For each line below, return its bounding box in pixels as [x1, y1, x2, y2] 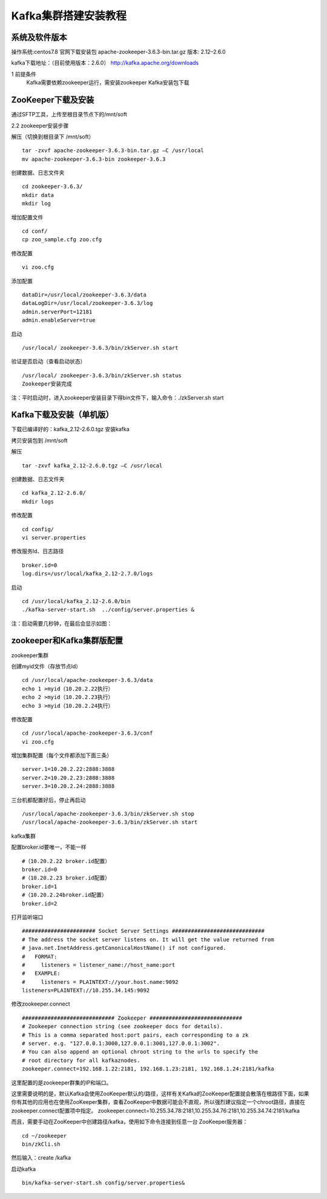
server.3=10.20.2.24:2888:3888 [22, 783, 115, 790]
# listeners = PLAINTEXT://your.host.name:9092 [22, 978, 179, 985]
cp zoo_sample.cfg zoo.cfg [22, 236, 102, 243]
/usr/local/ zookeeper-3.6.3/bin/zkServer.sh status [22, 372, 182, 379]
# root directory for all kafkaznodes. [22, 1057, 140, 1064]
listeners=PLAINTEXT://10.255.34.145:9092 [22, 987, 150, 994]
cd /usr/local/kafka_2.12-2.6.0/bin [22, 598, 131, 604]
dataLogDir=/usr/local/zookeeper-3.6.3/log [22, 300, 153, 307]
